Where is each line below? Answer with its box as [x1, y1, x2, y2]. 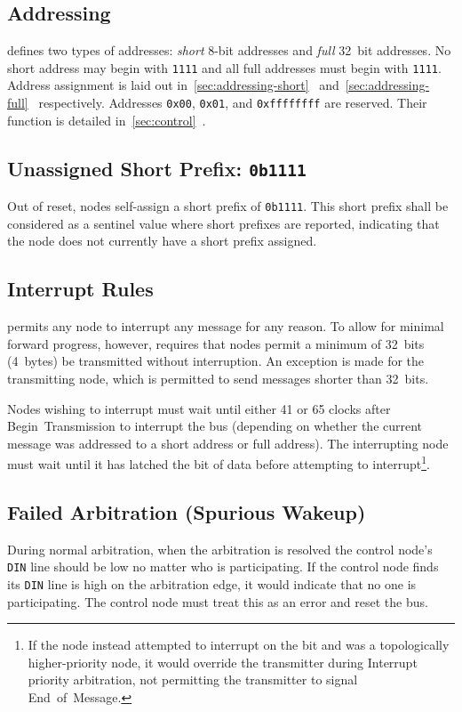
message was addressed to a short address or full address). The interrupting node [7, 433, 449, 452]
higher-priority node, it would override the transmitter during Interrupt [28, 652, 418, 671]
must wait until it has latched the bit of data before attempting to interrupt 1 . [7, 452, 430, 473]
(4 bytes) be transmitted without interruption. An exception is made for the [7, 352, 425, 370]
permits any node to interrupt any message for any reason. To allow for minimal [7, 317, 444, 336]
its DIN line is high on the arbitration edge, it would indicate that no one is [7, 574, 417, 593]
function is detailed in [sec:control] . [7, 110, 206, 129]
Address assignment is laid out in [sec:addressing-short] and [7, 76, 339, 94]
